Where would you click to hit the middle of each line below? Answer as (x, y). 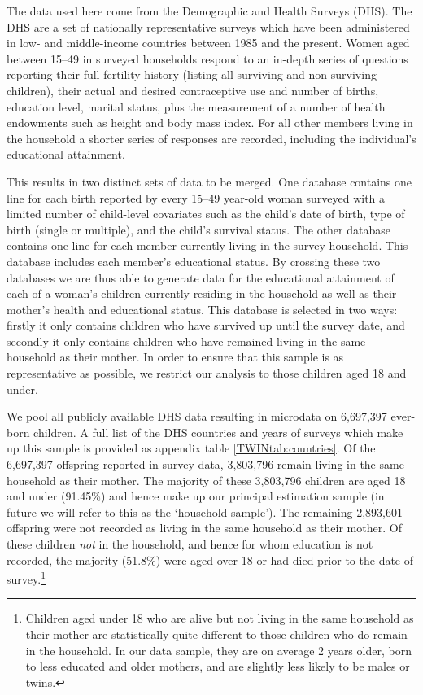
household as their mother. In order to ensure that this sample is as (175, 357)
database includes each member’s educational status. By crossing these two (194, 261)
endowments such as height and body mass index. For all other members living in (210, 122)
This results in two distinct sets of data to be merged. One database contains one (209, 181)
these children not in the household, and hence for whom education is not (190, 544)
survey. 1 (26, 577)
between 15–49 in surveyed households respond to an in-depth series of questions (207, 58)
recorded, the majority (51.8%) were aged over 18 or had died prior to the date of (210, 559)
